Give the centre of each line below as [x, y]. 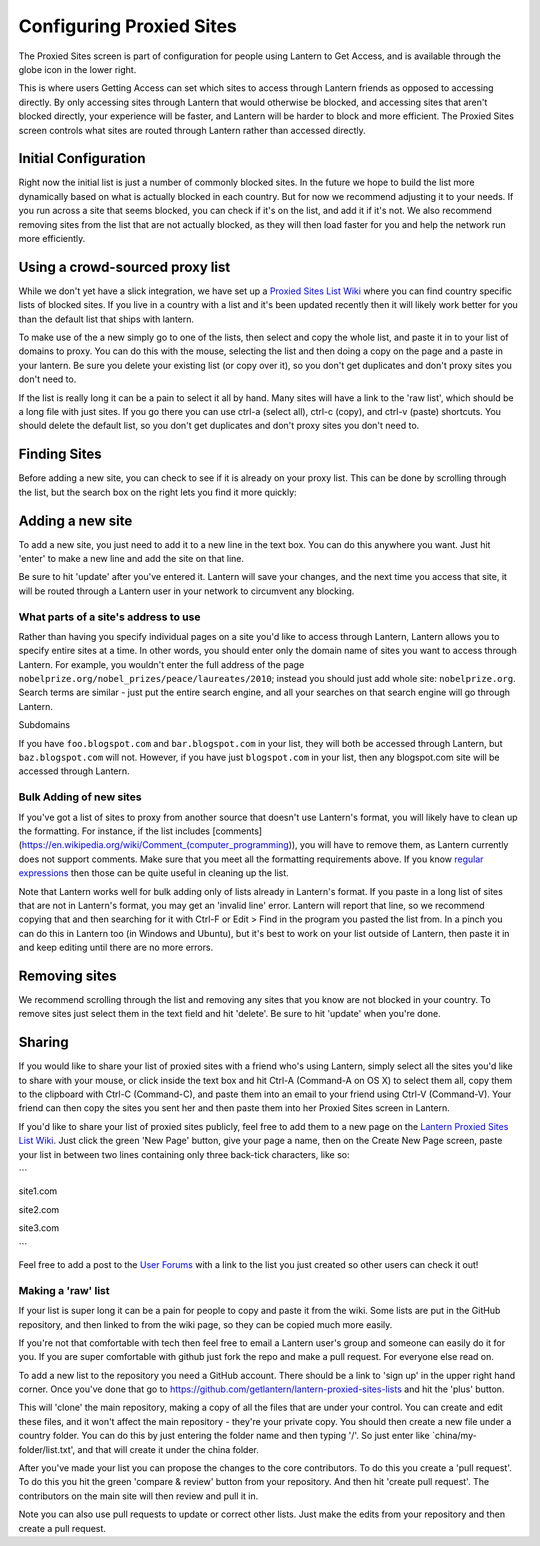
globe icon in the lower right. [77, 69]
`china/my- [454, 1436]
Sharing [43, 1042]
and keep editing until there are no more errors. [116, 947]
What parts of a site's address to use [109, 617]
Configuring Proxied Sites [127, 26]
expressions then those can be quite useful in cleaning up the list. [153, 873]
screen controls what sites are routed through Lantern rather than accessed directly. [192, 130]
